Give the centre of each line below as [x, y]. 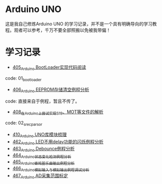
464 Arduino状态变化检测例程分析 [42, 156]
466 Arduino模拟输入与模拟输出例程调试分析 [51, 169]
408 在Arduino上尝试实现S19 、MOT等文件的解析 [58, 113]
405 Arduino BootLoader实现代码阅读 [49, 68]
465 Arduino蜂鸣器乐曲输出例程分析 [44, 162]
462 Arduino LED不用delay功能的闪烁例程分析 [58, 142]
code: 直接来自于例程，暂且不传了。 [43, 101]
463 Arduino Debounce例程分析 [44, 149]
